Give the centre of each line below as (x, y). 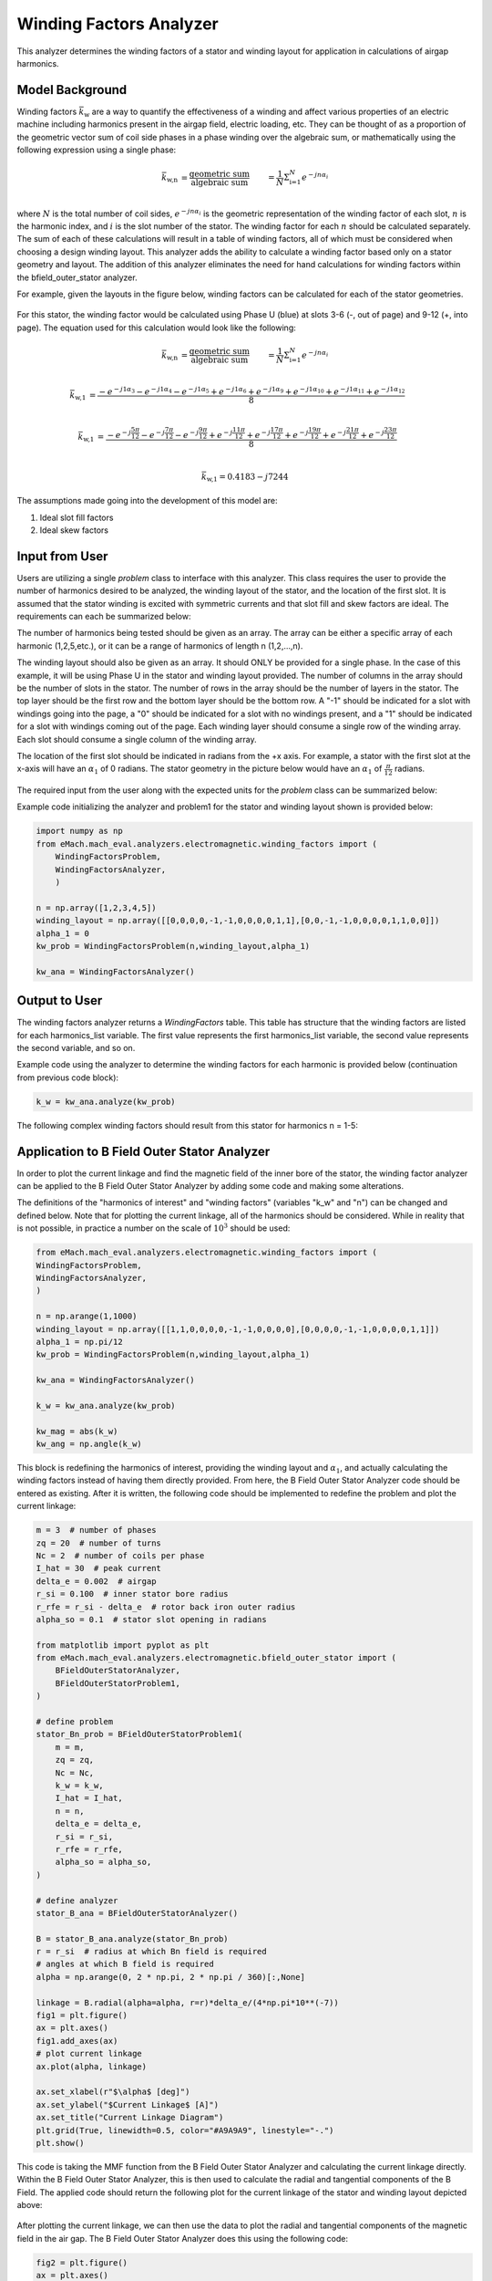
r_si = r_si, (84, 1837)
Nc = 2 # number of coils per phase (120, 1555)
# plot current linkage (89, 2054)
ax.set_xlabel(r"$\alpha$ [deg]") (113, 2092)
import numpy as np (79, 831)
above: (30, 2205)
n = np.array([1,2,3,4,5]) (96, 907)
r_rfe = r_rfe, (89, 1849)
